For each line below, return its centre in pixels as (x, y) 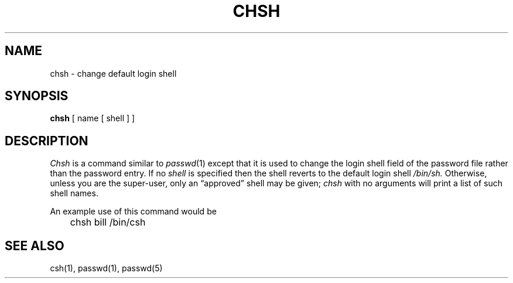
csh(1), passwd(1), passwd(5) (106, 268)
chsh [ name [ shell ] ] (93, 118)
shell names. (74, 193)
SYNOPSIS (37, 96)
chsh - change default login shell (113, 73)
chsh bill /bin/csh (108, 222)
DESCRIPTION (47, 141)
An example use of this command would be (133, 212)
